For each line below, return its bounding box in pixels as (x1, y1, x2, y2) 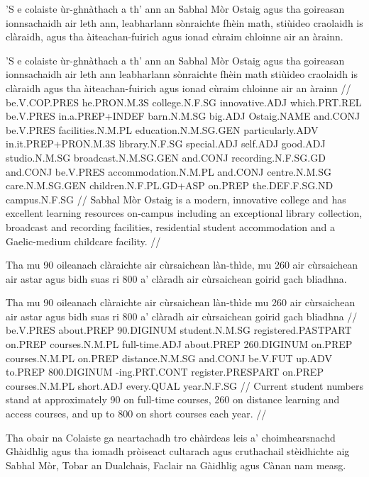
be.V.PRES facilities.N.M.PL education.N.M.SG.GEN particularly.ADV (6, 122, 319, 137)
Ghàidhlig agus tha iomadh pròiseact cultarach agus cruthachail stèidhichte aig (6, 444, 350, 459)
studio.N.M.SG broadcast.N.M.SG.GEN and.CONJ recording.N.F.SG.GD (6, 150, 326, 164)
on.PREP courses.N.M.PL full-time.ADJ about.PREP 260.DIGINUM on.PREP (6, 337, 353, 352)
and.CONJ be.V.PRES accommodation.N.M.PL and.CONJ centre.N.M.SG (6, 164, 331, 179)
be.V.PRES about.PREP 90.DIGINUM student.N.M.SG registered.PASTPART (6, 322, 352, 337)
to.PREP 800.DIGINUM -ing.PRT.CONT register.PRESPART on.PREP (6, 364, 324, 379)
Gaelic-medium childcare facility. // (6, 233, 161, 248)
